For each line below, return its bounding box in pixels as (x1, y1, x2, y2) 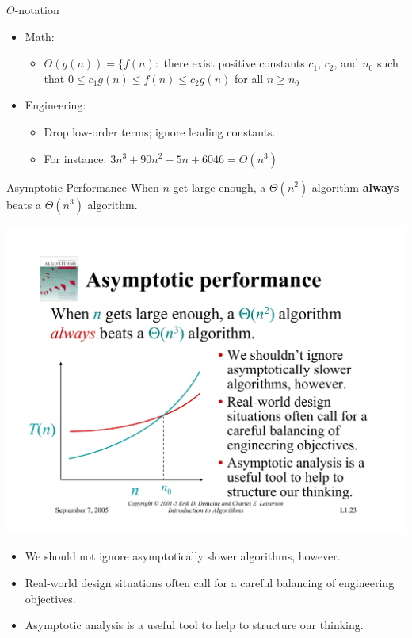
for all (234, 70, 264, 86)
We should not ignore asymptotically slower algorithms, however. (25, 548, 341, 564)
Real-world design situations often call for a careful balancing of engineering (25, 575, 395, 591)
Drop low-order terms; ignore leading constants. (44, 123, 276, 139)
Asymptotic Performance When (6, 178, 159, 195)
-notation (14, 2, 59, 17)
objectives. (25, 590, 76, 606)
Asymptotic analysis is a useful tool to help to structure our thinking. (25, 617, 364, 633)
